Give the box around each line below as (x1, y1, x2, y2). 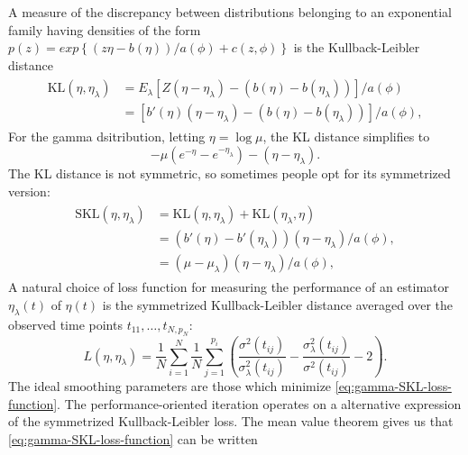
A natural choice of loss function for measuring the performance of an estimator (8, 278, 449, 296)
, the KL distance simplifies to (262, 127, 430, 146)
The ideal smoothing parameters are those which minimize (8, 377, 332, 396)
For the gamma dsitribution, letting (8, 127, 206, 146)
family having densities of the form (8, 20, 201, 39)
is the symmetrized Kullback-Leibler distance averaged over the (102, 295, 454, 314)
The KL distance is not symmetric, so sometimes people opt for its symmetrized (8, 164, 451, 183)
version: (8, 181, 50, 200)
